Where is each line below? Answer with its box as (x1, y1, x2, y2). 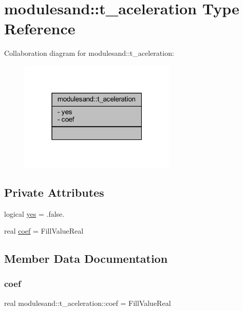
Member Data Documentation (4, 251, 168, 266)
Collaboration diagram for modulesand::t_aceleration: (4, 48, 174, 58)
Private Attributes (4, 184, 104, 200)
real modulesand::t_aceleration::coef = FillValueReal (4, 297, 171, 308)
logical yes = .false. (4, 208, 65, 219)
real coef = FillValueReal (4, 225, 84, 236)
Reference (4, 18, 76, 39)
